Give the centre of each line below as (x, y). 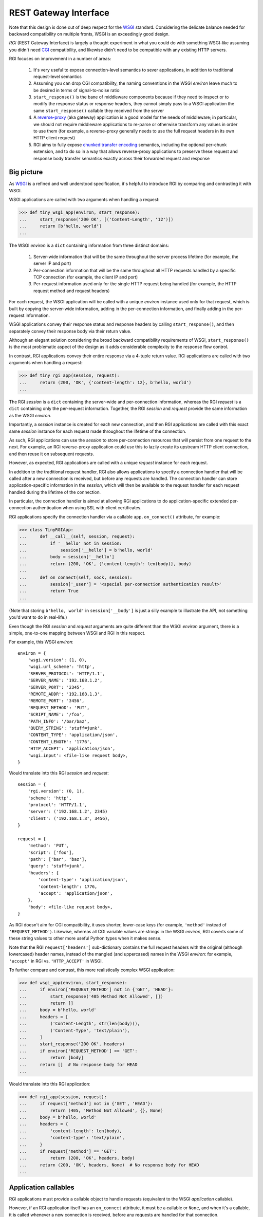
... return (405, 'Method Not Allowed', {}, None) (91, 1110)
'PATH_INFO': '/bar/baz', (59, 721)
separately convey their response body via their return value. (70, 331)
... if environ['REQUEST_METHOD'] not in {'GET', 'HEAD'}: (96, 990)
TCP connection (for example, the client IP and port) (86, 277)
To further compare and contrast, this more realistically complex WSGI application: (92, 970)
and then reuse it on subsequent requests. (52, 454)
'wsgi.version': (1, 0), (57, 660)
